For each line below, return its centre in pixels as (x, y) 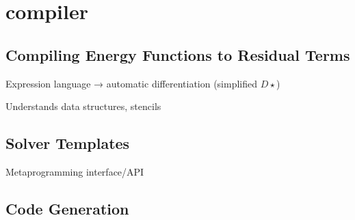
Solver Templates (68, 143)
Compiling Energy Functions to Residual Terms (178, 54)
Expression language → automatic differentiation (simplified (132, 83)
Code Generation (67, 208)
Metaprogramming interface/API (75, 171)
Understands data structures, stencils (83, 106)
